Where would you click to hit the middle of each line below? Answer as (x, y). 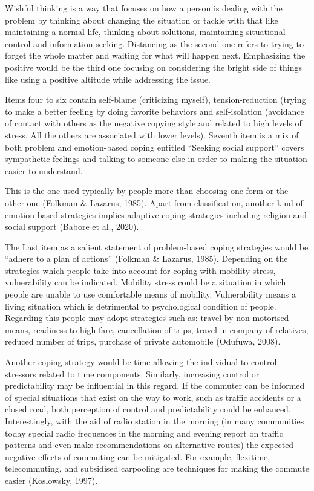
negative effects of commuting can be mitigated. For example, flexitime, (138, 456)
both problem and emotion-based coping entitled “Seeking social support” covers (155, 147)
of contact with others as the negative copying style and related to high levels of (153, 123)
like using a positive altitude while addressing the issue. (108, 79)
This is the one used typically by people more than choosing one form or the (147, 191)
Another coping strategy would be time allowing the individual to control (141, 362)
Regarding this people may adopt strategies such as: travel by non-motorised (147, 318)
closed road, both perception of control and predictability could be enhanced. (148, 409)
